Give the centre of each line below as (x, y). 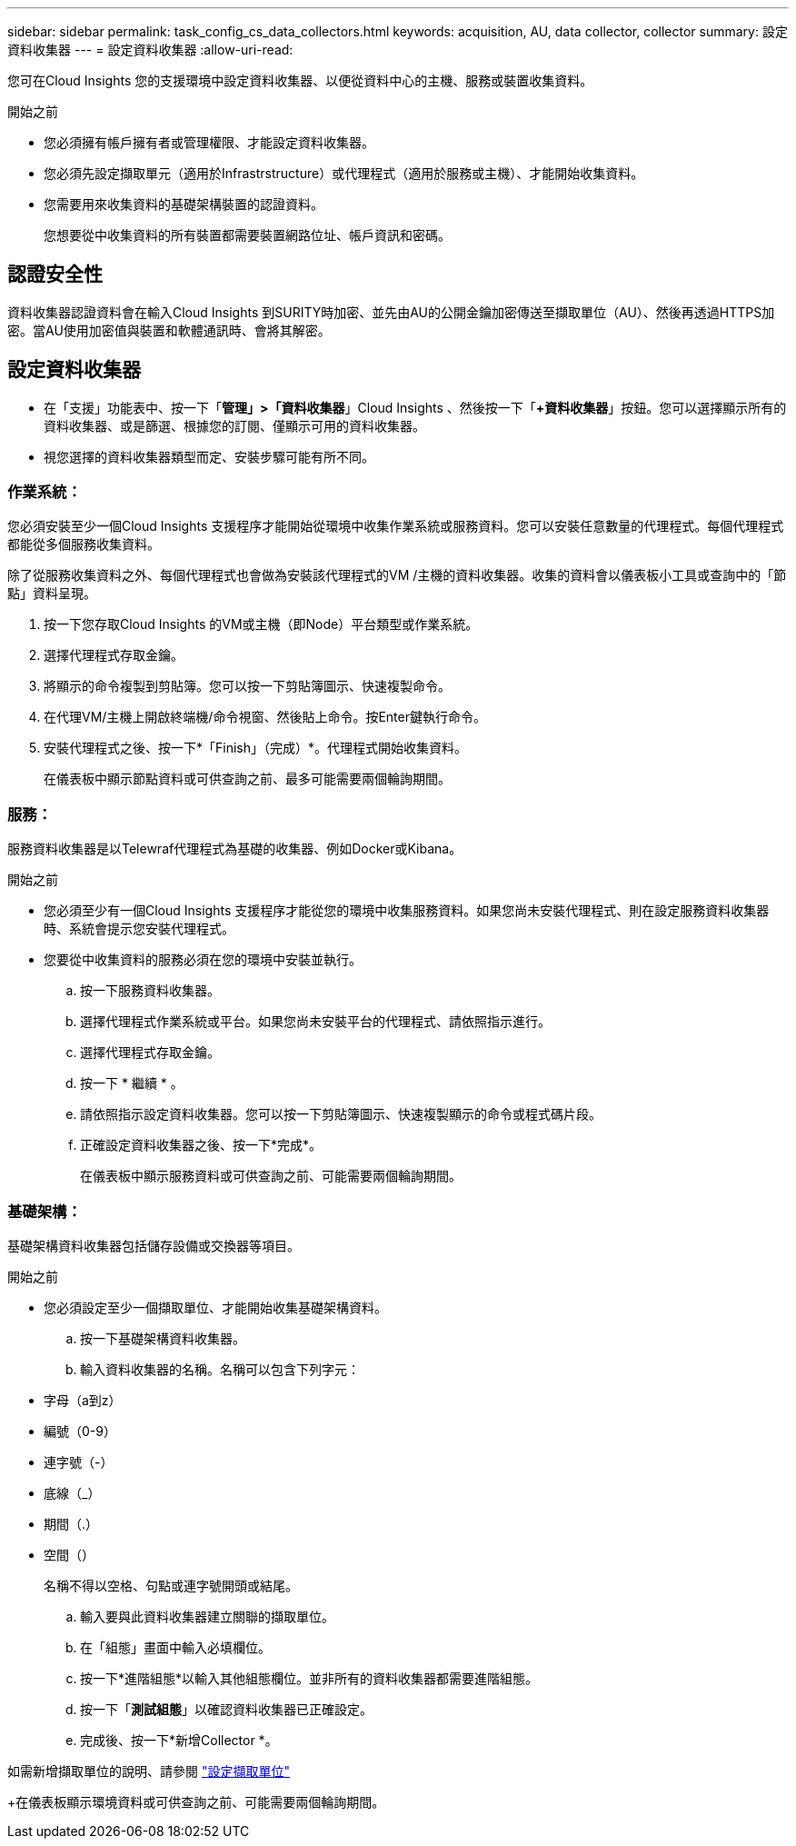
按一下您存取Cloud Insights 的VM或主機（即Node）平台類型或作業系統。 (261, 624)
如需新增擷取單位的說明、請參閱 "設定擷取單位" (149, 1771)
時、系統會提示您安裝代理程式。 (139, 929)
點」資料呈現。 (52, 594)
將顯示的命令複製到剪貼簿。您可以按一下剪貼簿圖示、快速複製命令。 (247, 686)
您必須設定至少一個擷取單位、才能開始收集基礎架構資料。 (215, 1307)
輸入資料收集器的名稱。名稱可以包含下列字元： (220, 1369)
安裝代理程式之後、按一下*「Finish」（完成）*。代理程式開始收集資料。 (256, 748)
